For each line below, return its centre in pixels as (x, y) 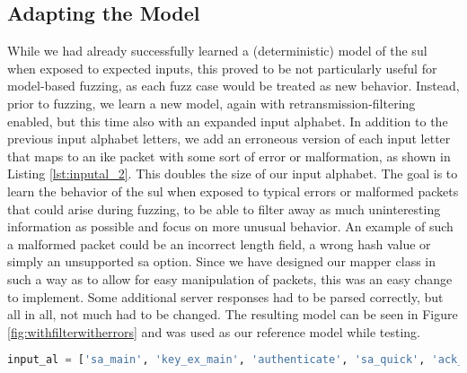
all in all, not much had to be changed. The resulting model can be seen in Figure (233, 314)
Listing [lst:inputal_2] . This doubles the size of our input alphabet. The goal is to (233, 173)
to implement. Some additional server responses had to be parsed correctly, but (225, 296)
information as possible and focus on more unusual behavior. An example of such (230, 226)
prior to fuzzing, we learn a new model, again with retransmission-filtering (211, 103)
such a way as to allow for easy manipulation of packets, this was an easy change (230, 278)
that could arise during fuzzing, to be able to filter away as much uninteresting (224, 208)
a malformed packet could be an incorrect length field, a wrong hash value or (219, 243)
